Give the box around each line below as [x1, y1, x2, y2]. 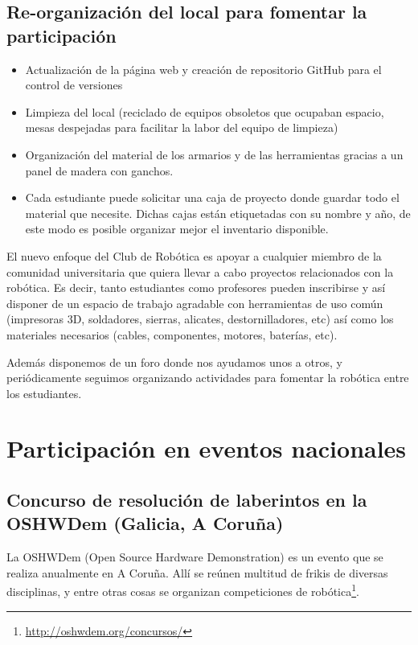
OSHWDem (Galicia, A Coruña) [6, 511, 284, 536]
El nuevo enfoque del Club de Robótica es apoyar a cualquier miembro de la [6, 247, 382, 264]
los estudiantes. [6, 384, 82, 401]
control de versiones [25, 76, 123, 93]
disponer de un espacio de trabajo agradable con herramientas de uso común [6, 294, 383, 311]
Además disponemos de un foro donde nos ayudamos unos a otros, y [6, 353, 342, 370]
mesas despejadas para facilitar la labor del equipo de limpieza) [25, 119, 338, 136]
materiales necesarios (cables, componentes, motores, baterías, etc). [6, 326, 338, 343]
